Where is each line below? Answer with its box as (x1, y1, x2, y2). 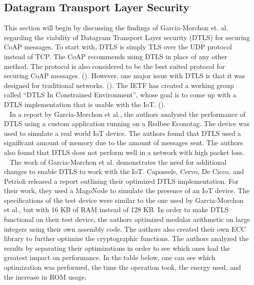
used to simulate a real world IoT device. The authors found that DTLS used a (4, 128, 241, 138)
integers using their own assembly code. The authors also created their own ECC (4, 223, 246, 234)
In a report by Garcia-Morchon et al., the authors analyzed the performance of (9, 109, 246, 119)
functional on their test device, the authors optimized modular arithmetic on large (4, 214, 250, 224)
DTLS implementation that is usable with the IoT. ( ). (4, 99, 166, 109)
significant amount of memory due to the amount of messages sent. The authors (4, 137, 243, 148)
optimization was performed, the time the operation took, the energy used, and (4, 262, 241, 272)
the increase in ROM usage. (4, 271, 87, 282)
